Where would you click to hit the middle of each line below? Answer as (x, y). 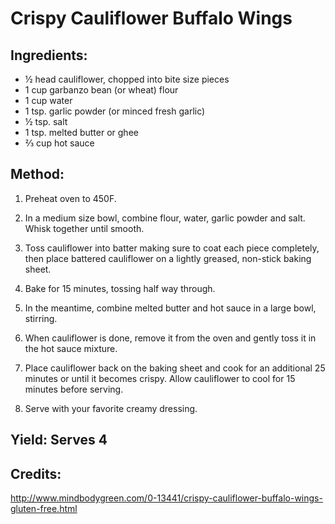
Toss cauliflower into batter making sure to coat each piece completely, (172, 248)
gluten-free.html (44, 509)
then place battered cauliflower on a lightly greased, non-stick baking (168, 258)
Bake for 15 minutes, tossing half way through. (120, 288)
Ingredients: (49, 55)
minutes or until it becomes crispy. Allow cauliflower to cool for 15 (160, 378)
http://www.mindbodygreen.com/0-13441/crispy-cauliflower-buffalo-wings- (166, 498)
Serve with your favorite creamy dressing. (111, 408)
